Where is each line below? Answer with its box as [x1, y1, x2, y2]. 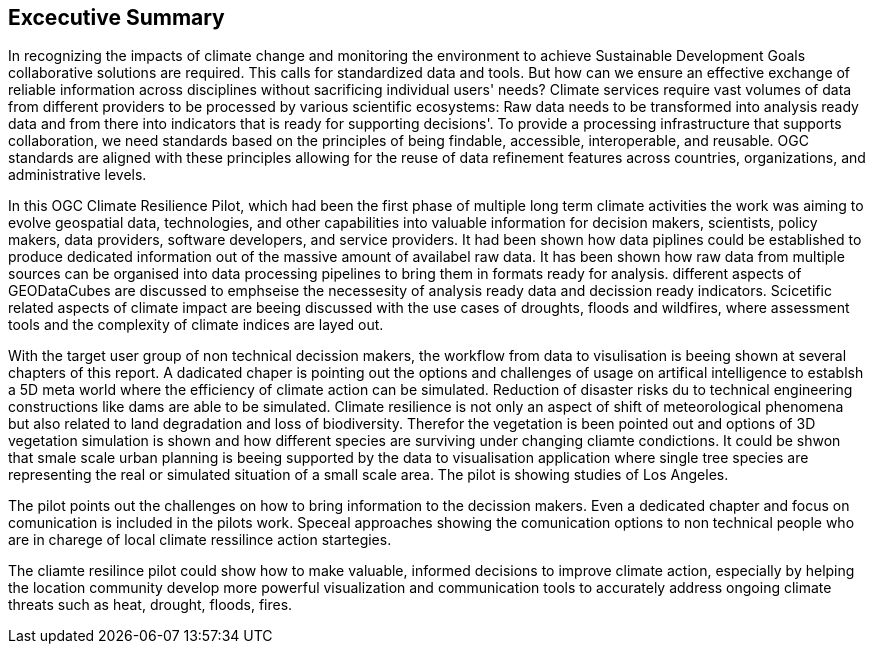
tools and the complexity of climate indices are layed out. [8, 316, 384, 334]
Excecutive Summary [8, 5, 225, 30]
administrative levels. [8, 166, 147, 184]
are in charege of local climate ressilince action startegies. [8, 531, 392, 549]
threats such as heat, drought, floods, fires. [8, 596, 293, 614]
